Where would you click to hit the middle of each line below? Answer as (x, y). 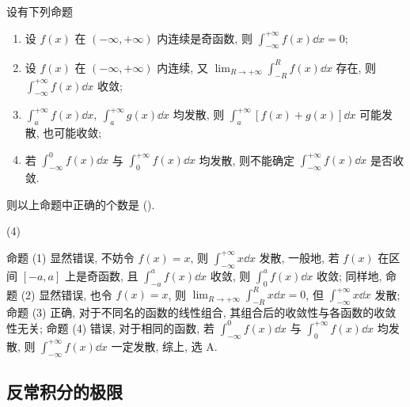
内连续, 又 (182, 67)
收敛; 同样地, (349, 275)
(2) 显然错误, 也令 (66, 294)
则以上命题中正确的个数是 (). (81, 204)
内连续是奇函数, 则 (205, 38)
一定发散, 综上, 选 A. (164, 346)
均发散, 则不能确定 (247, 160)
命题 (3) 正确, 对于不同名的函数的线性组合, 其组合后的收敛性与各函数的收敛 (201, 312)
